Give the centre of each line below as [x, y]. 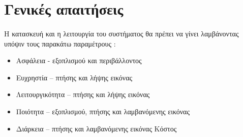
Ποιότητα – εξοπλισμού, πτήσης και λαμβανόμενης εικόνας [103, 111]
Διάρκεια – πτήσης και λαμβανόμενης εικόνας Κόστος [96, 128]
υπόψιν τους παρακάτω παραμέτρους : [60, 43]
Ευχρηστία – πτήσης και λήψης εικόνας [74, 77]
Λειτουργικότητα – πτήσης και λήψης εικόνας [83, 94]
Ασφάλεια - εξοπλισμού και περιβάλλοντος [79, 60]
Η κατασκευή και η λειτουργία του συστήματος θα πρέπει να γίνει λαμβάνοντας [121, 33]
